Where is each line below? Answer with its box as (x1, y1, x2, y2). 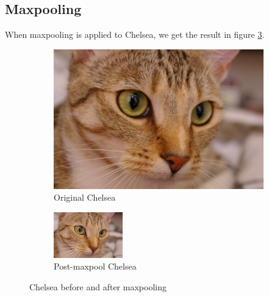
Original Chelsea (54, 191, 116, 204)
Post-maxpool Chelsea (54, 260, 137, 273)
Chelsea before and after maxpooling (29, 280, 167, 293)
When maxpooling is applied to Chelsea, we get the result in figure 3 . (5, 28, 265, 41)
